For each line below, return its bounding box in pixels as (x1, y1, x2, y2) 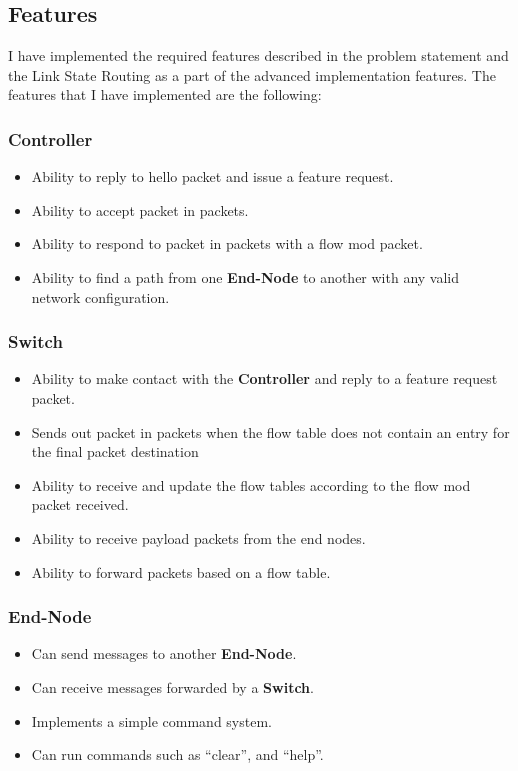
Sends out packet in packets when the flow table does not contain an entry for (31, 421, 510, 442)
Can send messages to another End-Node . (31, 643, 297, 664)
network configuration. (31, 286, 170, 307)
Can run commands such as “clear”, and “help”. (31, 744, 324, 765)
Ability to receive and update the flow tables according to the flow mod (31, 474, 471, 495)
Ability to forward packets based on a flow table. (31, 561, 331, 582)
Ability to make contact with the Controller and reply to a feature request (31, 368, 498, 389)
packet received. (31, 494, 129, 515)
